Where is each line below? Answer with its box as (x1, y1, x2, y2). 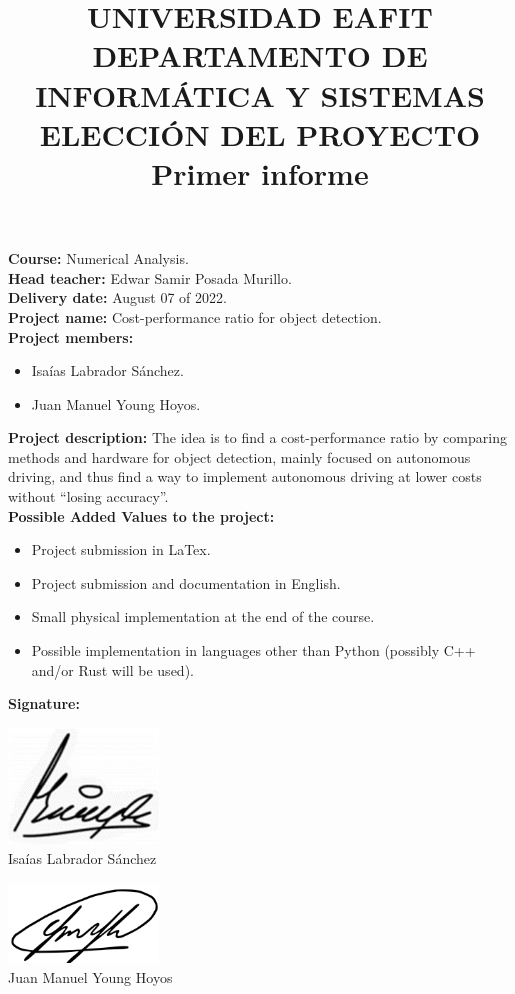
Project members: (8, 326, 134, 347)
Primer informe (151, 152, 369, 193)
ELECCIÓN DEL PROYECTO (39, 113, 481, 154)
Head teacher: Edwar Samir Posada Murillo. (8, 267, 292, 288)
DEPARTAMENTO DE (92, 35, 428, 76)
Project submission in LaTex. (31, 539, 211, 560)
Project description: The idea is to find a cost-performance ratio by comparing (8, 427, 507, 448)
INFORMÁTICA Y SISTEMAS (35, 74, 485, 115)
